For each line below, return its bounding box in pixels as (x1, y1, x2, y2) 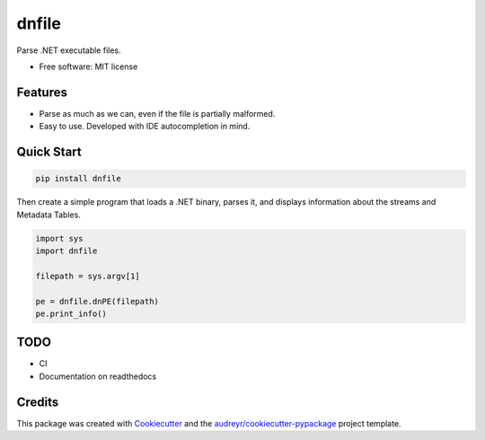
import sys (35, 233, 84, 243)
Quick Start (16, 145, 82, 160)
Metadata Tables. (16, 209, 81, 220)
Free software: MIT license (39, 61, 138, 72)
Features (16, 84, 67, 100)
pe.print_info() (35, 308, 108, 319)
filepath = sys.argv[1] (35, 270, 141, 281)
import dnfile (35, 245, 98, 256)
